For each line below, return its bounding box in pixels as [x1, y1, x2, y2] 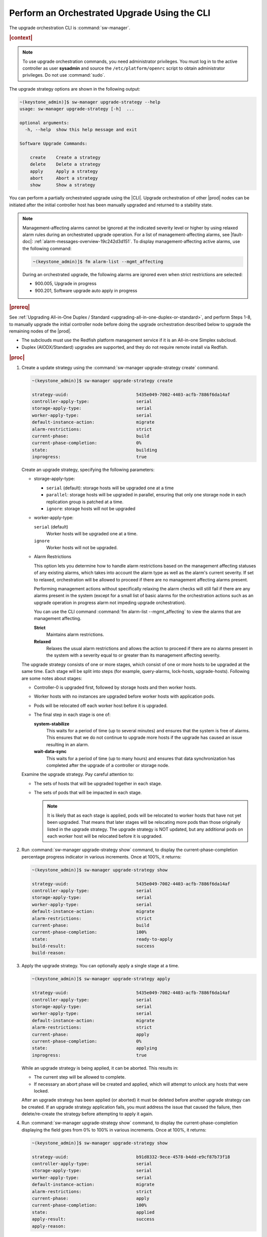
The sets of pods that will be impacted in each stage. [34, 790, 142, 796]
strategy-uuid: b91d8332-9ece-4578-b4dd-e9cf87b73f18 [32, 1154, 230, 1160]
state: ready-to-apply [32, 936, 173, 942]
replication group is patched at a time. [46, 499, 124, 505]
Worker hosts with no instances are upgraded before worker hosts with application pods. [34, 693, 215, 700]
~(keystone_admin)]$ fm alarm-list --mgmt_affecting [33, 259, 164, 264]
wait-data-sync [34, 749, 67, 755]
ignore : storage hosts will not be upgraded [46, 506, 135, 512]
